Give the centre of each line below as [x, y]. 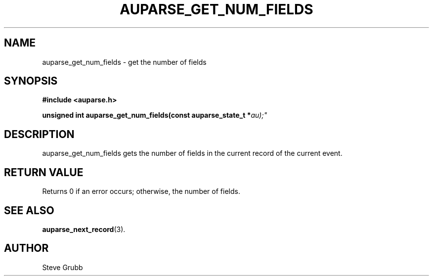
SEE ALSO [29, 210]
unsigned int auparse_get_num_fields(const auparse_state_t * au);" [155, 115]
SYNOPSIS [31, 81]
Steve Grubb [63, 267]
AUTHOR [26, 248]
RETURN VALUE [44, 172]
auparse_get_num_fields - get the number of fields [124, 62]
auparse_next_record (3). [84, 229]
